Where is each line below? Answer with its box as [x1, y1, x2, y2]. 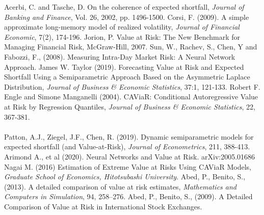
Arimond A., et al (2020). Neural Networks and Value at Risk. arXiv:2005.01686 [4, 151, 255, 162]
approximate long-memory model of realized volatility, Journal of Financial [4, 21, 240, 32]
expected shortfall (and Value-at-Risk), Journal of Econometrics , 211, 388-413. [4, 141, 250, 152]
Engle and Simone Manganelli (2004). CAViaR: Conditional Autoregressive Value [4, 91, 258, 102]
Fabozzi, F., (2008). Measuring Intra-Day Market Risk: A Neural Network [4, 51, 235, 62]
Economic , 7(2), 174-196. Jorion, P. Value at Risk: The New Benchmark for [4, 31, 241, 42]
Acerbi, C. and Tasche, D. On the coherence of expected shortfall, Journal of [4, 2, 244, 12]
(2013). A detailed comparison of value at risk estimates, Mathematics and [4, 181, 237, 192]
